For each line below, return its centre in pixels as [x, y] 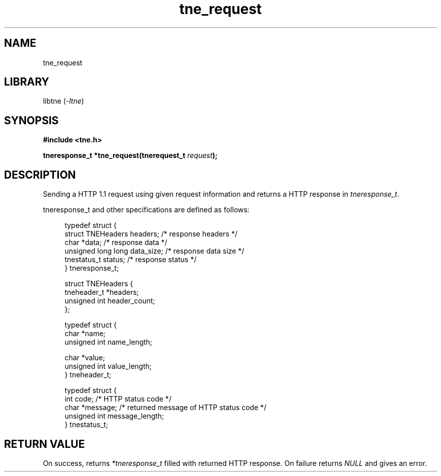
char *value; [85, 358]
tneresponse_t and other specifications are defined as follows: [146, 210]
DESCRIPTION [40, 175]
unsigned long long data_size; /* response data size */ [155, 251]
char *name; [85, 334]
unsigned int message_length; [114, 416]
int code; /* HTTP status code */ [118, 399]
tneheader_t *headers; [102, 292]
